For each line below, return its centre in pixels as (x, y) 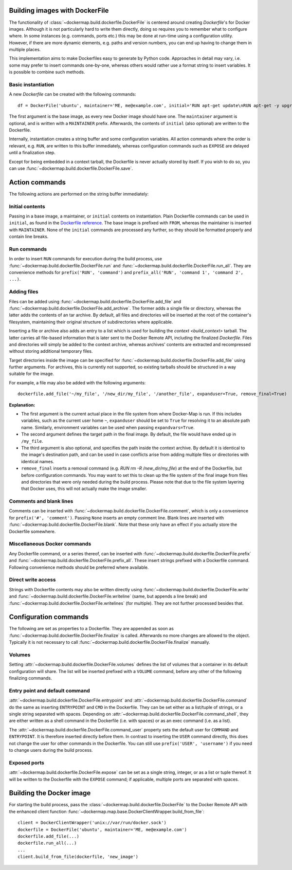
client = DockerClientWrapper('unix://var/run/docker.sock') (92, 823)
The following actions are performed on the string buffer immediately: (79, 194)
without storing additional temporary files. (51, 351)
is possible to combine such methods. (47, 72)
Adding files (24, 292)
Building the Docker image (50, 793)
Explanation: (22, 405)
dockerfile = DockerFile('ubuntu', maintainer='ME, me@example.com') (102, 829)
